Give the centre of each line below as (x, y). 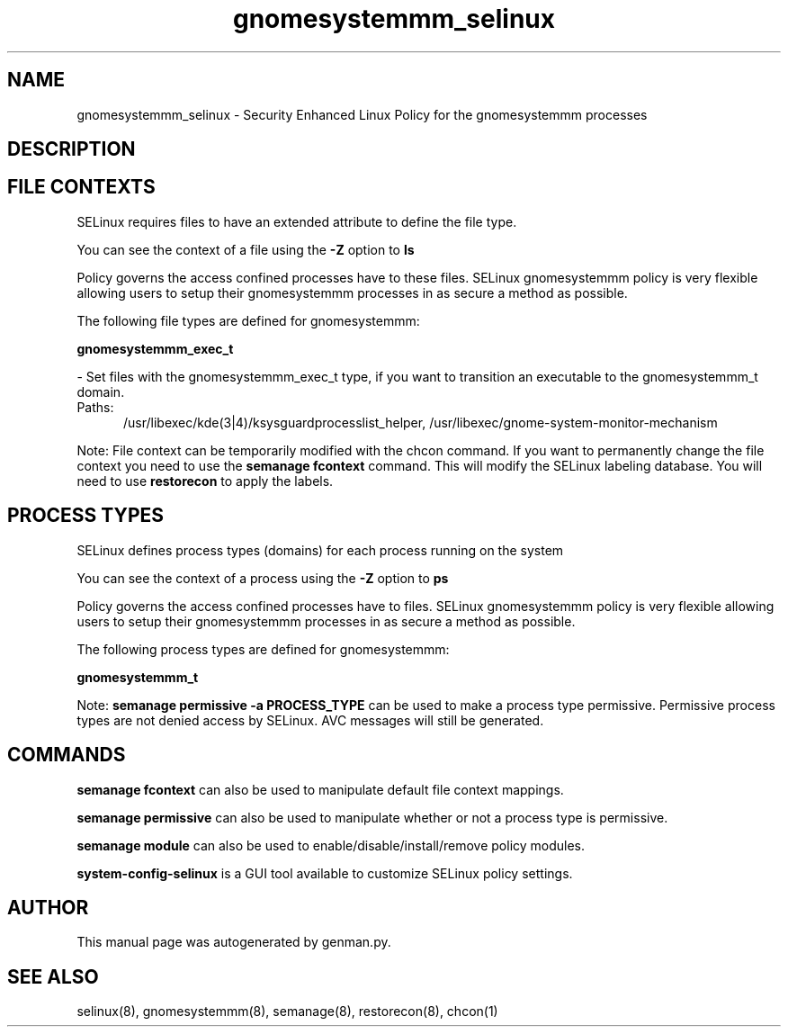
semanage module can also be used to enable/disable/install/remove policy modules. (331, 845)
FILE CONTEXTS (81, 187)
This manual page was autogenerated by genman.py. (234, 942)
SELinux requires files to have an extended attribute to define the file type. (297, 221)
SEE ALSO (53, 976)
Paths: (95, 407)
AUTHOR (48, 907)
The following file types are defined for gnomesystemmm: (248, 320)
